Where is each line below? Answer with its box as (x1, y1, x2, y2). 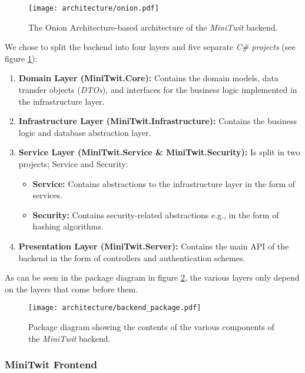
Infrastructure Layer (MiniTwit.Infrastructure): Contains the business (18, 115, 297, 127)
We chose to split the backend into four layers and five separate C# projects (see (5, 41, 296, 53)
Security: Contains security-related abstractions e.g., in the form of (32, 208, 279, 221)
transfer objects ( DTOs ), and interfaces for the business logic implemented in (18, 84, 297, 96)
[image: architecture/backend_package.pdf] (28, 304, 201, 312)
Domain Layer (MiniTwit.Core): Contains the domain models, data (18, 72, 279, 84)
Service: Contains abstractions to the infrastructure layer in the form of (32, 177, 296, 189)
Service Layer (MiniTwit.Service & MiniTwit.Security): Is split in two (18, 146, 300, 158)
